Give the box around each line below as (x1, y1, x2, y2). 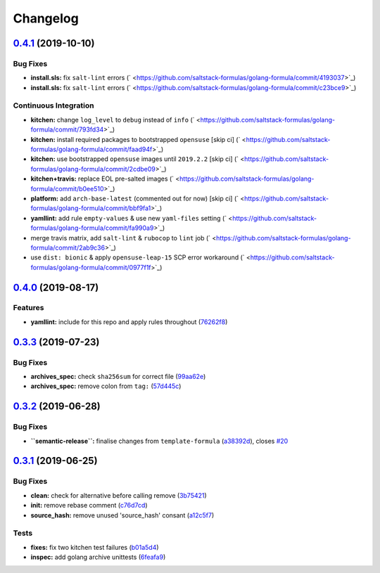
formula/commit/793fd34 (30, 125, 104, 134)
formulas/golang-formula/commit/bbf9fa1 (30, 204, 151, 212)
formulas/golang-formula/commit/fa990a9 (30, 224, 154, 232)
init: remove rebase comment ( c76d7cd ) (30, 501, 148, 510)
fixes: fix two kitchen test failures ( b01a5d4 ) (30, 543, 159, 551)
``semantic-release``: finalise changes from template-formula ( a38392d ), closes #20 (30, 437, 289, 445)
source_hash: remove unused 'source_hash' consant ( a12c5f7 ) (30, 510, 215, 520)
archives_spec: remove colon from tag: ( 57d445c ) (30, 382, 182, 390)
